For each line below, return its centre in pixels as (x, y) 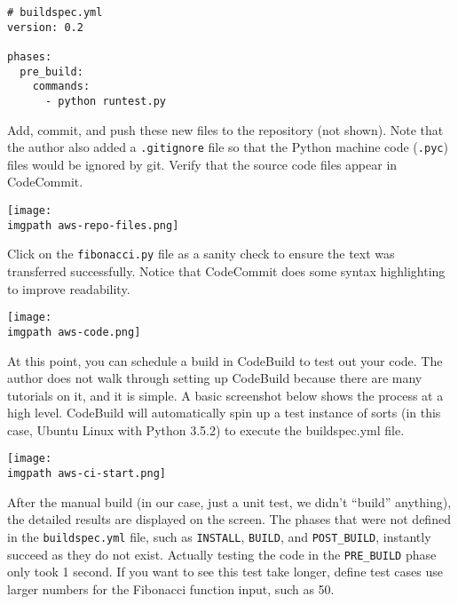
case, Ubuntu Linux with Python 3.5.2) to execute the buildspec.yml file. (206, 429)
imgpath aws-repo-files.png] (93, 225)
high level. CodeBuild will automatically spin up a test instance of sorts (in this (224, 413)
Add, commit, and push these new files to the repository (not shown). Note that (225, 129)
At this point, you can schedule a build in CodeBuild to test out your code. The (225, 360)
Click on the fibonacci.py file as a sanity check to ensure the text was (201, 254)
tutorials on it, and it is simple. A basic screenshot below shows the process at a (225, 395)
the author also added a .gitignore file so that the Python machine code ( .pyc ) (228, 147)
